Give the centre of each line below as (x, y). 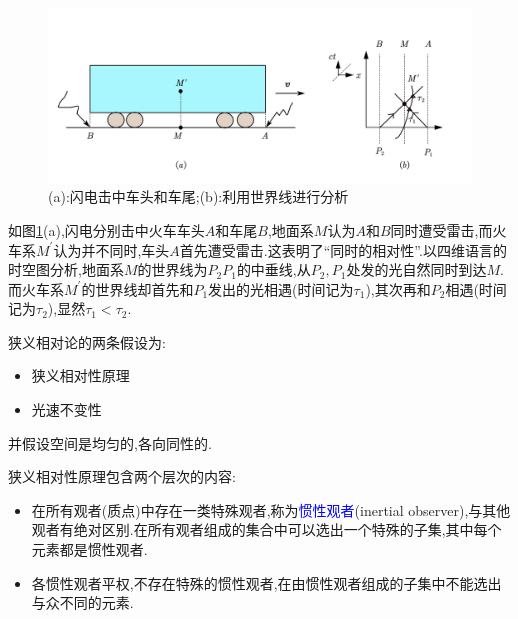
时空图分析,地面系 (66, 269)
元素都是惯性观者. (89, 549)
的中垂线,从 (273, 269)
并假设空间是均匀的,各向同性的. (110, 442)
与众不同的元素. (82, 602)
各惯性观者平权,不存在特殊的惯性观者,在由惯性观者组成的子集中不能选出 (266, 582)
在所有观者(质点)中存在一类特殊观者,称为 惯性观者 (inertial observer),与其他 (271, 509)
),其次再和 (398, 288)
